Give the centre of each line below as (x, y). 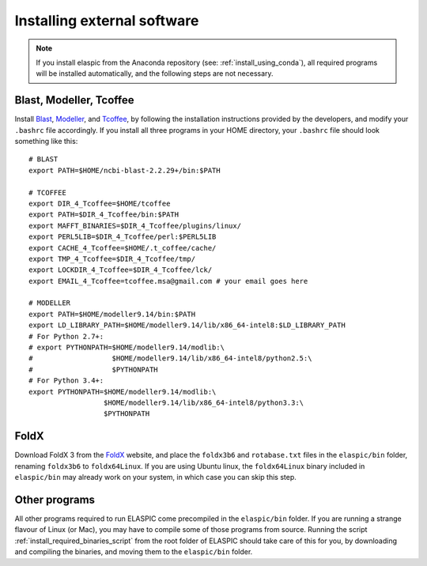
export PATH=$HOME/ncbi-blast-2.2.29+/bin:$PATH (125, 170)
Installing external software (107, 21)
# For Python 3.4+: (66, 381)
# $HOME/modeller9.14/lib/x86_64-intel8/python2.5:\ (170, 358)
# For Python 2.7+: (66, 336)
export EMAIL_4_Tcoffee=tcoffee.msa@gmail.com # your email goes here (168, 281)
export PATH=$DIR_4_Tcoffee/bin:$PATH (104, 215)
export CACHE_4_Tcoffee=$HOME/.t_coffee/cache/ (123, 248)
